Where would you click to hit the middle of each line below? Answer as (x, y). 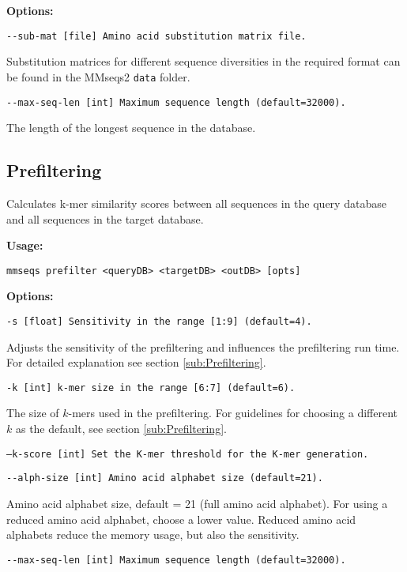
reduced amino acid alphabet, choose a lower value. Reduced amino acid (181, 519)
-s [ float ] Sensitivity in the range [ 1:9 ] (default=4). (159, 321)
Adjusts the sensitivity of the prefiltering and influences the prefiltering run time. (203, 346)
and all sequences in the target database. (105, 218)
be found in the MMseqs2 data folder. (98, 76)
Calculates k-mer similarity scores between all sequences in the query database (196, 203)
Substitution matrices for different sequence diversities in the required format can (203, 61)
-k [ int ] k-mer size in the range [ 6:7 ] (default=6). (151, 388)
